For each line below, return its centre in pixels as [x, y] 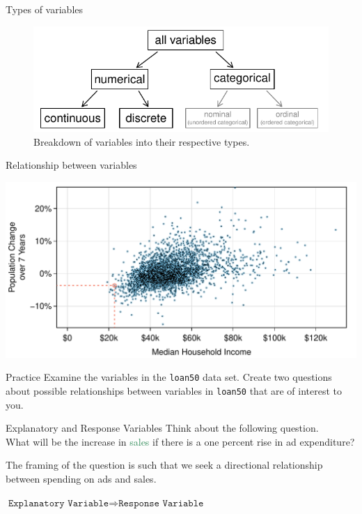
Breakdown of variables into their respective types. [142, 141]
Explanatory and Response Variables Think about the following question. [162, 428]
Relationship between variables [71, 165]
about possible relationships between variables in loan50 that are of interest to [174, 391]
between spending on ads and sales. [81, 479]
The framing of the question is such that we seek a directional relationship [164, 465]
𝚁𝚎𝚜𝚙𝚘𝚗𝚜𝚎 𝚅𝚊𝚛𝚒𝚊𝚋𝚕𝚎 [161, 503]
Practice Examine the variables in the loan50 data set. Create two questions [169, 377]
